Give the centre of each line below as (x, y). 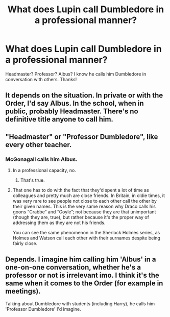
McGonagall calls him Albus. (41, 159)
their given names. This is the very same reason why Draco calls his (84, 206)
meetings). (23, 291)
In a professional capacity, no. (44, 170)
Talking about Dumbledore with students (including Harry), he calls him (80, 303)
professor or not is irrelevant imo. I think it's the (82, 275)
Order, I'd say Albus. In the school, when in (75, 103)
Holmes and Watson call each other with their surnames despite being (87, 238)
